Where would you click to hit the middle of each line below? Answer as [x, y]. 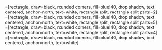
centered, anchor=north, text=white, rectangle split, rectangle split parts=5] [81, 22]
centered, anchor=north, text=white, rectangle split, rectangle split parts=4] [81, 32]
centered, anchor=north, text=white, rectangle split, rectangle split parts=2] [81, 12]
